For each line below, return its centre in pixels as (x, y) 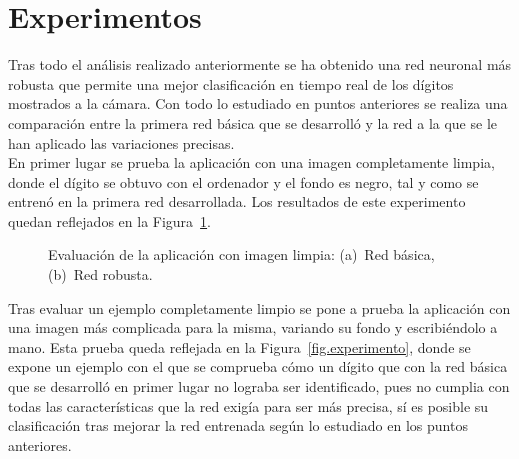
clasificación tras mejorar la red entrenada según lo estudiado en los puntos (238, 425)
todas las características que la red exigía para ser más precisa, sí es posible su (248, 405)
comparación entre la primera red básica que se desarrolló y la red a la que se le (253, 122)
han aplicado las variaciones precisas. (121, 142)
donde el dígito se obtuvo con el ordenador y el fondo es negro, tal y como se (243, 181)
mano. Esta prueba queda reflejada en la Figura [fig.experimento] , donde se (239, 346)
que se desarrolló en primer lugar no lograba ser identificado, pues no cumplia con (259, 386)
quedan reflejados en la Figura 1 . (109, 220)
